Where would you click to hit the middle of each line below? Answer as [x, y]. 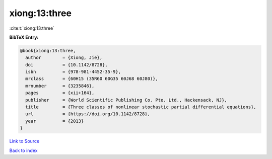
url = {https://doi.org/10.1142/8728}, [88, 114]
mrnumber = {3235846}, [60, 86]
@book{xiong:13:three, [48, 51]
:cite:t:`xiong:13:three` [32, 28]
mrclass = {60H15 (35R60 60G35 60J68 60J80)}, [92, 79]
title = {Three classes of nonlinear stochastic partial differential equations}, [141, 107]
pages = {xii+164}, [60, 93]
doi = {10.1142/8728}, [66, 65]
